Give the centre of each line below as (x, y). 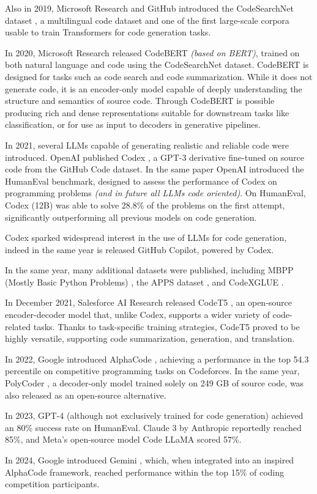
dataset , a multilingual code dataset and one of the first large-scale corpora (147, 20)
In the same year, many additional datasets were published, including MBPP (149, 270)
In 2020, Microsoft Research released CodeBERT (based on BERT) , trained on (152, 52)
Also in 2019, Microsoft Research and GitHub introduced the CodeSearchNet (150, 8)
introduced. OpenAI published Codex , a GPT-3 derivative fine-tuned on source (155, 157)
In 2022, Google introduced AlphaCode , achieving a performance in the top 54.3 (157, 359)
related (18, 326)
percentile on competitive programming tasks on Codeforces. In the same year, (152, 371)
